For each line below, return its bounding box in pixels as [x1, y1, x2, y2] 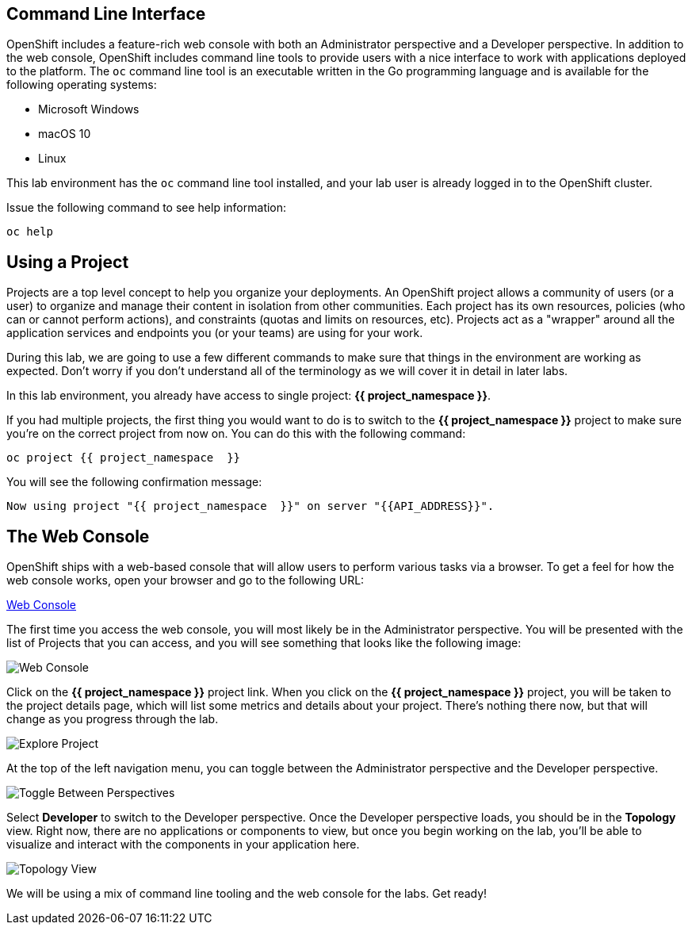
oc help [6, 225, 54, 239]
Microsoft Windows [38, 102, 140, 117]
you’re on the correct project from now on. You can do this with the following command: [6, 427, 466, 441]
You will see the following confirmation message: [6, 475, 262, 489]
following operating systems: [6, 78, 157, 92]
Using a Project [6, 251, 129, 272]
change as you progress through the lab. [6, 712, 219, 726]
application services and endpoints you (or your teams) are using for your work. [6, 326, 423, 340]
